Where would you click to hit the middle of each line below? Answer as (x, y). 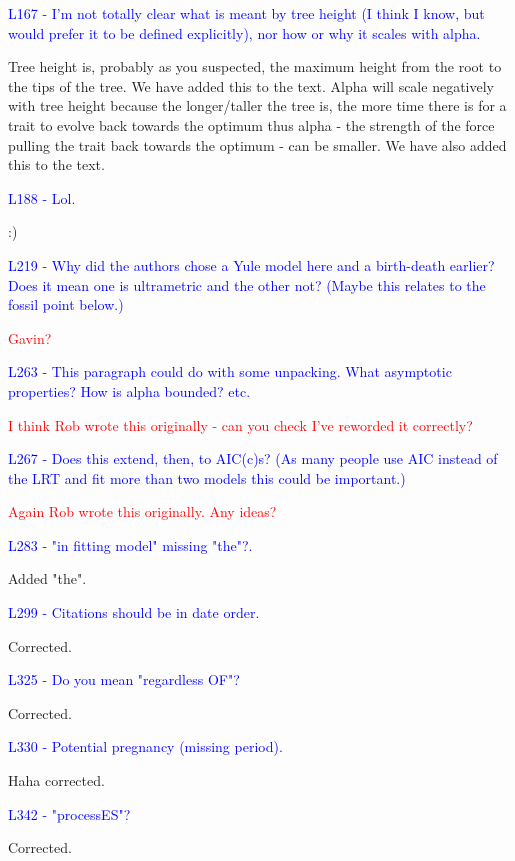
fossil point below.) (66, 304)
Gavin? (30, 337)
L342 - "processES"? (69, 813)
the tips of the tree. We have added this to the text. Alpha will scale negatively (251, 85)
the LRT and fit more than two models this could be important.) (207, 477)
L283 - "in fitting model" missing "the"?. (130, 544)
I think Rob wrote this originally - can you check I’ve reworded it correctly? (240, 424)
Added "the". (47, 578)
